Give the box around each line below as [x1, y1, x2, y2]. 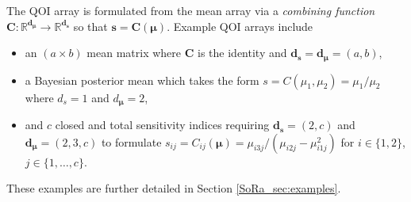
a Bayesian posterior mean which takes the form [25, 71, 259, 88]
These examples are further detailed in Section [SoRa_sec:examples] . [6, 180, 341, 196]
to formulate [101, 133, 162, 150]
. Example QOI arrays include [167, 17, 313, 34]
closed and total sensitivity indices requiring [55, 116, 270, 133]
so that [73, 17, 108, 34]
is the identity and [198, 44, 287, 61]
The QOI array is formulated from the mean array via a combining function [6, 2, 375, 18]
